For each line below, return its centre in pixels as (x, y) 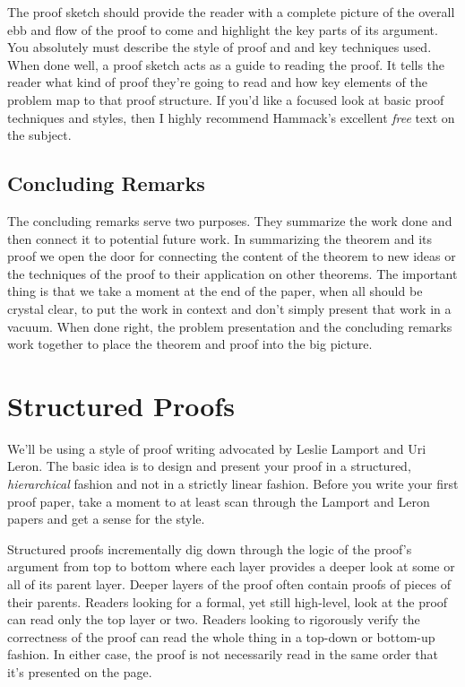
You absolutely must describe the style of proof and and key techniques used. (220, 47)
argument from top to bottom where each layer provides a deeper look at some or (231, 566)
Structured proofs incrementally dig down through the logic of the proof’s (210, 548)
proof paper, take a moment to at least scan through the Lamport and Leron (219, 501)
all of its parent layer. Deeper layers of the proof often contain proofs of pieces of (229, 583)
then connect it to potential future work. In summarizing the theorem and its (220, 238)
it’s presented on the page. (80, 671)
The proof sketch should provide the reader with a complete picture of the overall (231, 12)
